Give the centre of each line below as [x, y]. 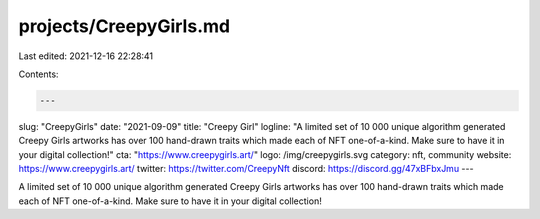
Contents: [38, 74]
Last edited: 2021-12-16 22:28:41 [86, 56]
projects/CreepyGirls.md [124, 26]
